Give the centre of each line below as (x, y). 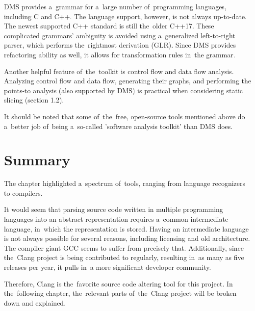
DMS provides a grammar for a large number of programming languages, (115, 6)
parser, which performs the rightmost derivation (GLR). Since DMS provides (120, 45)
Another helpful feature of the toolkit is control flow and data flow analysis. (119, 71)
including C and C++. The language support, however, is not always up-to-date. (125, 16)
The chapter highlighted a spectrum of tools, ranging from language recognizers (125, 183)
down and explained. (35, 302)
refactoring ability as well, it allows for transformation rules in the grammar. (120, 54)
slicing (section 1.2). (34, 100)
